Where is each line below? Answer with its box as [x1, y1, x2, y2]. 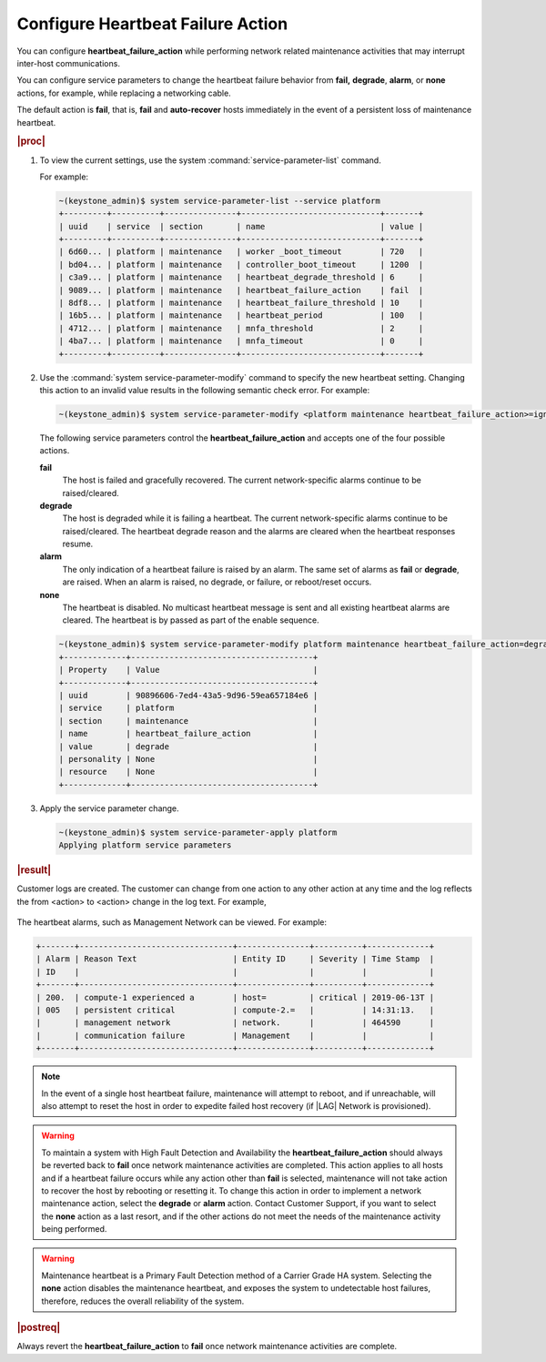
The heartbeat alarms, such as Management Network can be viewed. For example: [16, 917, 328, 928]
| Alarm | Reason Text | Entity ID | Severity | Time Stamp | [35, 954, 435, 964]
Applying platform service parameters [58, 840, 232, 850]
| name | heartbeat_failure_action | [58, 728, 318, 739]
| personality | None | [58, 754, 318, 764]
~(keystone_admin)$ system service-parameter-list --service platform [58, 196, 381, 206]
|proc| [16, 135, 45, 147]
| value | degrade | [58, 741, 318, 751]
